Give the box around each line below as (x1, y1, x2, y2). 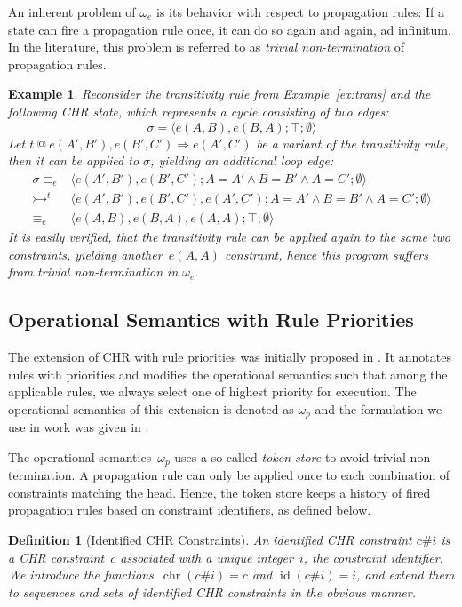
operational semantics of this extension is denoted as (8, 399, 294, 418)
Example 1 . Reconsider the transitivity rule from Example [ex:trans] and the (8, 84, 431, 103)
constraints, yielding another (8, 244, 163, 263)
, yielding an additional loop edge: (150, 151, 334, 170)
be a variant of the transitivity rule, (256, 133, 449, 152)
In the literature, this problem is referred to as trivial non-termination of (8, 37, 404, 56)
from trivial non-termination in (8, 262, 179, 281)
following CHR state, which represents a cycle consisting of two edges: (8, 101, 389, 120)
